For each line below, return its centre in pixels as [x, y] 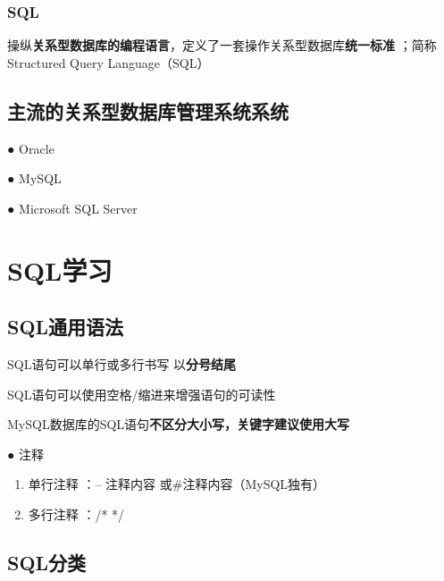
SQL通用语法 [66, 327]
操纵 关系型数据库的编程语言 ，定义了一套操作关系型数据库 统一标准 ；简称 [222, 45]
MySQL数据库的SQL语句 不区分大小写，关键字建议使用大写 [179, 424]
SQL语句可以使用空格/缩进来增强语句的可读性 [142, 394]
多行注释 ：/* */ [76, 514]
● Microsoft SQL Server [72, 208]
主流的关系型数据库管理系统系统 [148, 110]
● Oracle [31, 148]
